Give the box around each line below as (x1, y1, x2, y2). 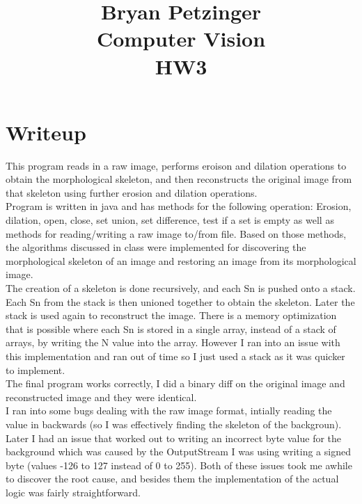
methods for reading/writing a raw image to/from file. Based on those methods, (6, 226, 347, 241)
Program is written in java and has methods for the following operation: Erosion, (6, 199, 352, 213)
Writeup (6, 117, 86, 146)
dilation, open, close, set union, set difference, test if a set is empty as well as (6, 213, 334, 227)
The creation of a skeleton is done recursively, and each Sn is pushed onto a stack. (6, 281, 356, 295)
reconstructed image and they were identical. (6, 389, 197, 404)
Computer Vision (96, 24, 266, 53)
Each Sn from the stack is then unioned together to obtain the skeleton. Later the (6, 294, 355, 309)
